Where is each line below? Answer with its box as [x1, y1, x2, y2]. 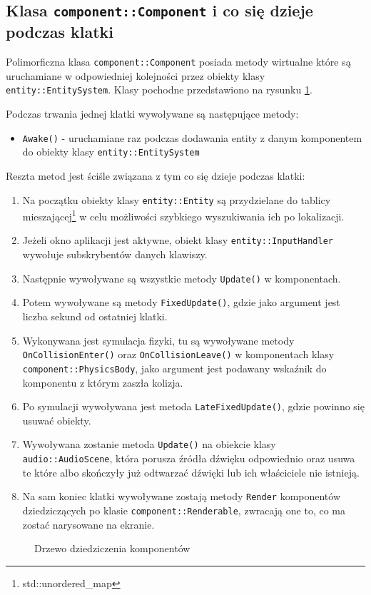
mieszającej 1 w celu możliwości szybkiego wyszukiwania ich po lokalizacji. [22, 207, 345, 223]
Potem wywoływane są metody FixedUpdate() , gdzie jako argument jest [22, 295, 340, 310]
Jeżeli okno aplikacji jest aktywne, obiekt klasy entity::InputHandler [22, 233, 333, 248]
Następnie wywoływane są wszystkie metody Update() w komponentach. [22, 270, 341, 285]
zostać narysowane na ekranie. [22, 517, 155, 532]
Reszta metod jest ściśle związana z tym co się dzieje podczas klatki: [6, 168, 305, 183]
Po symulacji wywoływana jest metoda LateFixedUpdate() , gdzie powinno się [22, 399, 365, 414]
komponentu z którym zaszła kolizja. [22, 375, 183, 390]
